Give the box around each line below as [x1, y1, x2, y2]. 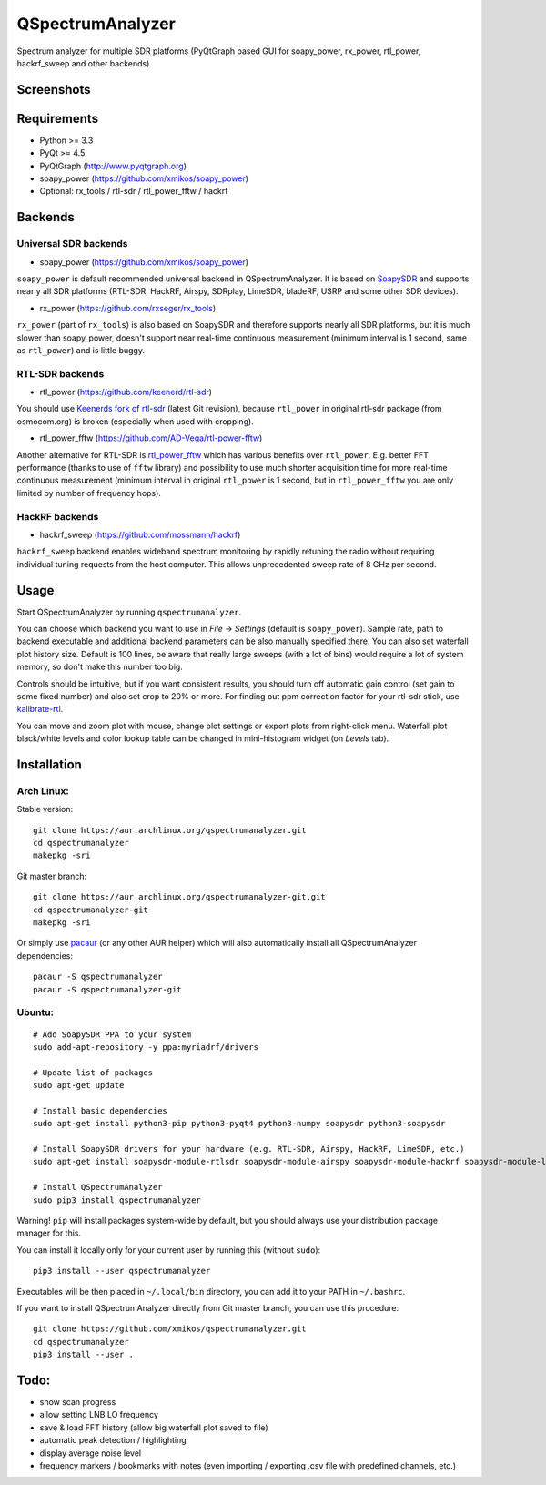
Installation [16, 757, 82, 772]
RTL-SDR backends [16, 367, 105, 380]
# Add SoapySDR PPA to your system [33, 1029, 192, 1040]
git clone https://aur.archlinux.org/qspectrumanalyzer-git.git [33, 892, 327, 902]
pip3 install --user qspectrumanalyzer [33, 1266, 211, 1276]
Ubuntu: [16, 1006, 55, 1019]
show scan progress [39, 1397, 116, 1408]
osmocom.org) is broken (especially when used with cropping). [16, 415, 254, 427]
